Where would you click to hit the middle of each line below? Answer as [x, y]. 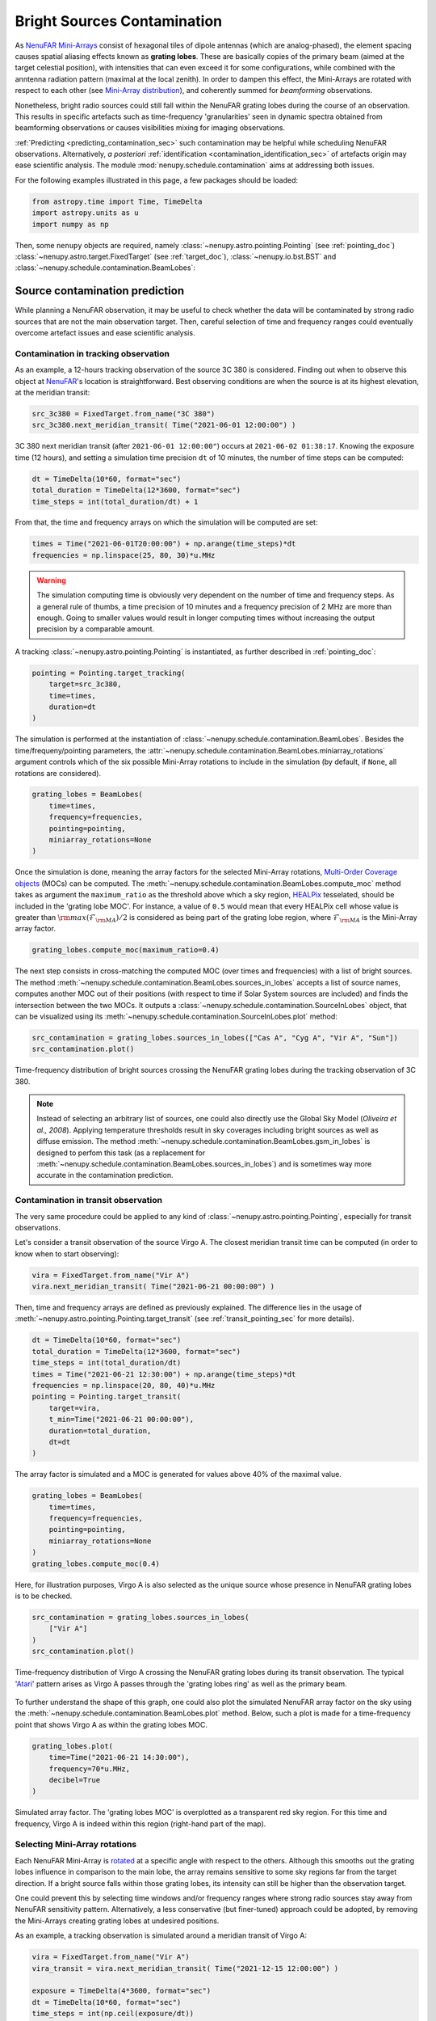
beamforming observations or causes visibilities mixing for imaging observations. [150, 128]
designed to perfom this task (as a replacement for [121, 1153]
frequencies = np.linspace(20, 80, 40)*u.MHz [124, 1385]
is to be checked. [44, 1596]
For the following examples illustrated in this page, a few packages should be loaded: [157, 180]
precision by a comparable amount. [96, 629]
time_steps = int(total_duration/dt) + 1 [115, 502]
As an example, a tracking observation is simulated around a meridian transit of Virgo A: [161, 1935]
